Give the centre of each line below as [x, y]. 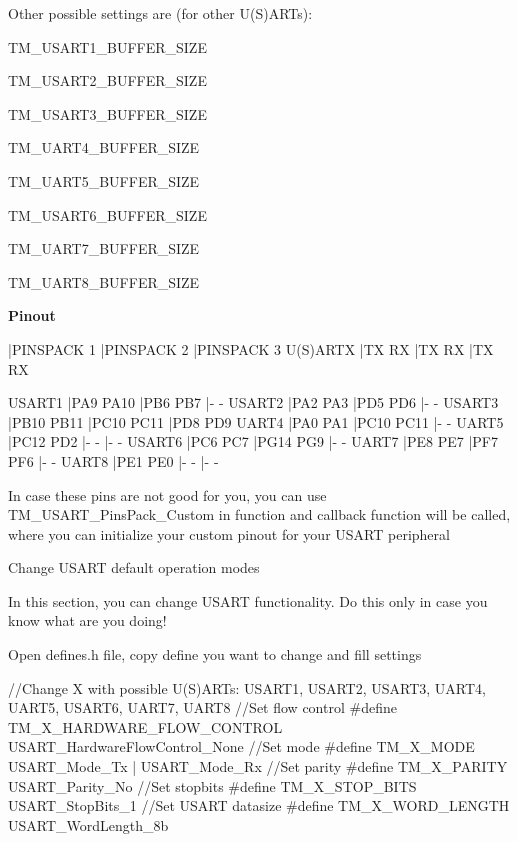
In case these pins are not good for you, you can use [167, 494]
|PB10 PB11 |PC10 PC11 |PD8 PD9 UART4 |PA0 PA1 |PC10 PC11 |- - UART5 [256, 421]
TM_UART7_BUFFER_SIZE [104, 248]
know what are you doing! [87, 620]
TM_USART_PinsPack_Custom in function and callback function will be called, [259, 514]
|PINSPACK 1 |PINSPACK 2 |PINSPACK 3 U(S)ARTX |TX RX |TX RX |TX [251, 348]
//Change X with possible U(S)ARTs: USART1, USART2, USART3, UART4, [247, 687]
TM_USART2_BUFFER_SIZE [107, 80]
